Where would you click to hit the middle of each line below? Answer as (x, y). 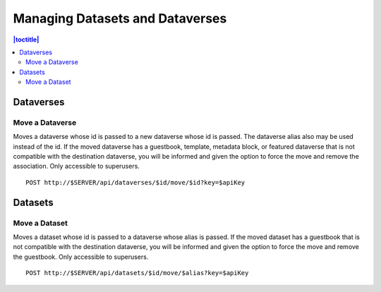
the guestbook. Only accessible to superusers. (81, 257)
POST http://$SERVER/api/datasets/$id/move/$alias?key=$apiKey (137, 273)
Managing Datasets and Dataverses (120, 18)
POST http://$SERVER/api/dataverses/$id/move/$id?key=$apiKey (135, 182)
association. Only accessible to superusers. (77, 166)
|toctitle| (26, 39)
